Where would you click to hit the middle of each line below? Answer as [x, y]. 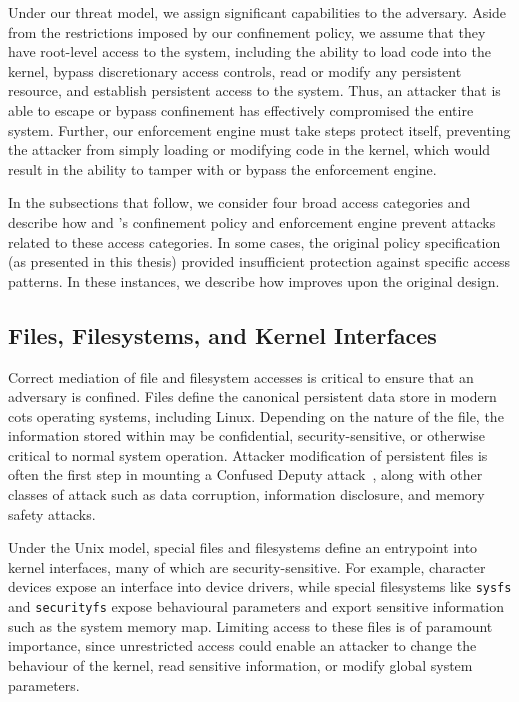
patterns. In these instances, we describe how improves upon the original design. [254, 280]
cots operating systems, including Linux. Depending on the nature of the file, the [256, 415]
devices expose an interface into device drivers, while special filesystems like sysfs [260, 586]
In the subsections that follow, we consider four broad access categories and [239, 202]
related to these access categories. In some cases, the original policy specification [254, 241]
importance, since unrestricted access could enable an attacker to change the [242, 645]
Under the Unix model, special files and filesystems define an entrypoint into [243, 547]
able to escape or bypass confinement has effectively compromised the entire [241, 109]
